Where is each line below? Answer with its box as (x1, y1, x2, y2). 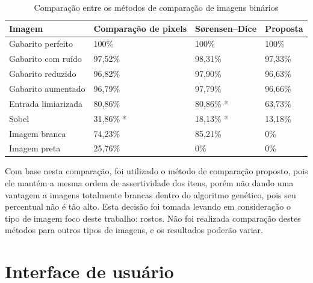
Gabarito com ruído (9, 52, 82, 65)
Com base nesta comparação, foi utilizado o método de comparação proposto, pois (5, 165, 308, 177)
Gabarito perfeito (9, 37, 73, 50)
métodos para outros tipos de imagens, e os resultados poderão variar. (5, 224, 263, 236)
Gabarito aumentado (9, 82, 85, 94)
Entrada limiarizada (9, 97, 83, 109)
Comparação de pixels (93, 22, 187, 34)
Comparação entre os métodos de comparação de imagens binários (34, 1, 279, 13)
